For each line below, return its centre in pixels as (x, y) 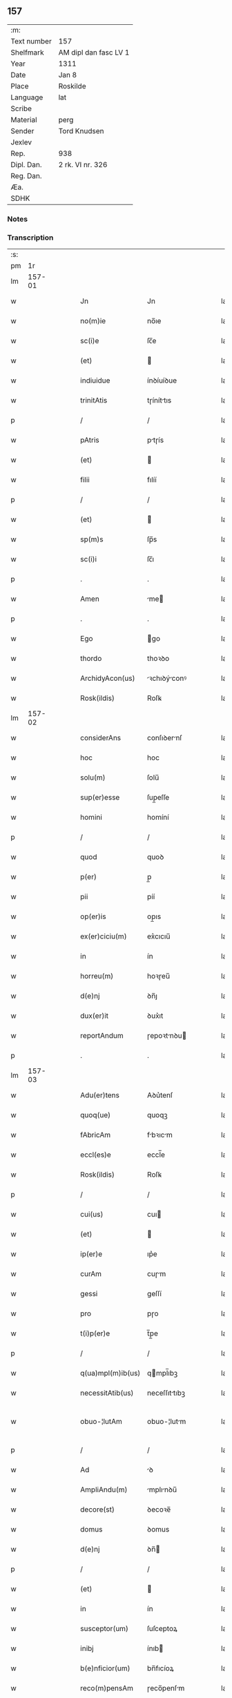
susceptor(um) (105, 1629)
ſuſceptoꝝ (163, 1629)
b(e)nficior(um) (105, 1668)
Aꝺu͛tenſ (160, 1095)
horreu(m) (97, 976)
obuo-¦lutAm (101, 1422)
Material (24, 119)
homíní (158, 818)
